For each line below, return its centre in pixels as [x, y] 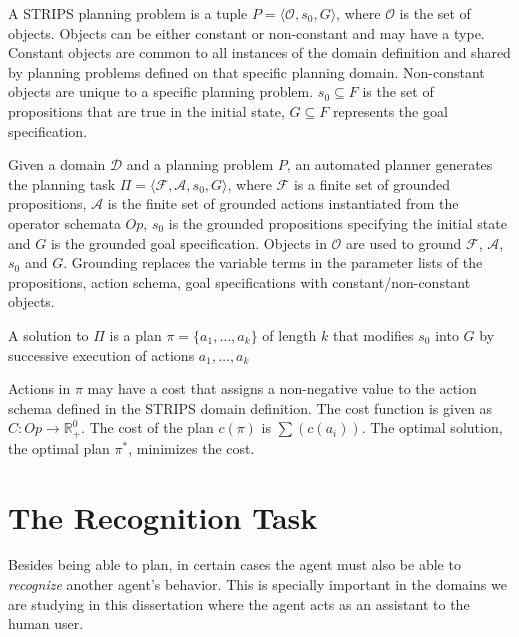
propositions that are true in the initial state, [146, 110]
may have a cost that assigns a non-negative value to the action [282, 388]
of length [289, 334]
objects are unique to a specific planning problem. [161, 91]
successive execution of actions [101, 354]
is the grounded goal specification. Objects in [188, 242]
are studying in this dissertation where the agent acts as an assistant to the [239, 603]
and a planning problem [200, 164]
